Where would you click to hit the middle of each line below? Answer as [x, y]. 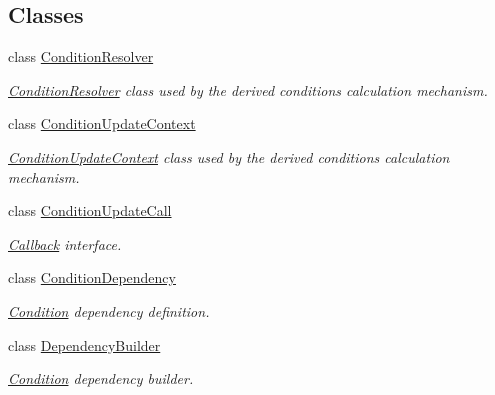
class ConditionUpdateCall [90, 210]
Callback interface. [65, 243]
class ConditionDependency [92, 277]
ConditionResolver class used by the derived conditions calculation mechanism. [248, 89]
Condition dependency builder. [101, 378]
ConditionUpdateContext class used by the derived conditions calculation [229, 156]
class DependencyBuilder [84, 344]
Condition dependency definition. [109, 310]
